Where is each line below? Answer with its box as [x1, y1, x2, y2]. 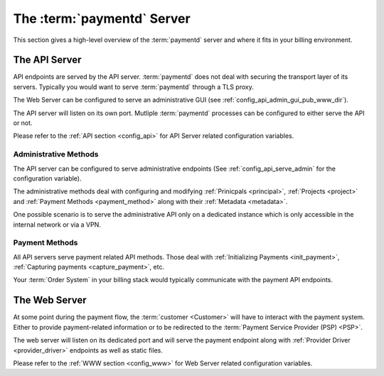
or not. [13, 119, 33, 127]
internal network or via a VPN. [13, 220, 101, 229]
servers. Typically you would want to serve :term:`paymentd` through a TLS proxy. [13, 82, 254, 91]
